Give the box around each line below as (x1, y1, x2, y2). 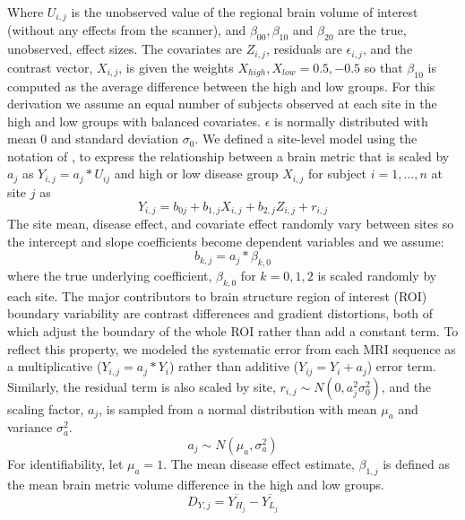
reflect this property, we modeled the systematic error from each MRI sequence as (7, 339, 456, 358)
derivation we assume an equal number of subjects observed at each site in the (7, 94, 437, 113)
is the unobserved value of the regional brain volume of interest (71, 3, 418, 21)
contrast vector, (7, 57, 93, 76)
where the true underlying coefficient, (7, 265, 212, 284)
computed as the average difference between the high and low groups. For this (7, 76, 435, 95)
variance (7, 418, 53, 437)
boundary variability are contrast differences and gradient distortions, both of (7, 304, 434, 323)
